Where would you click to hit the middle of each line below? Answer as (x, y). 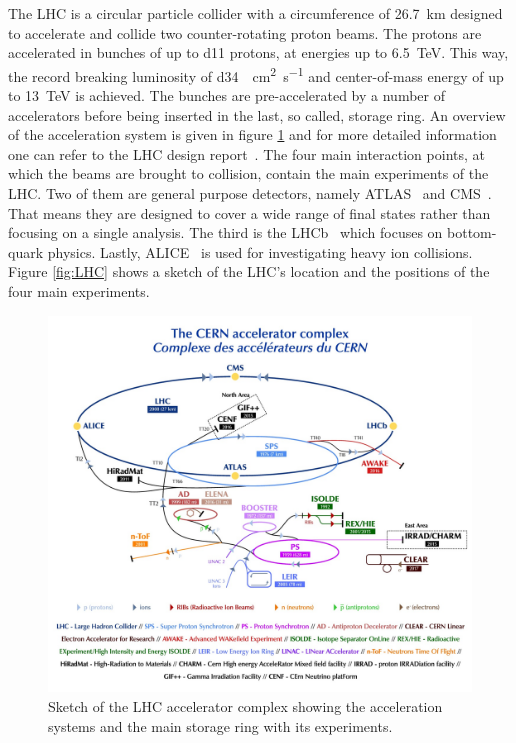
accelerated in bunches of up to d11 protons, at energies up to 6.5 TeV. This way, (258, 52)
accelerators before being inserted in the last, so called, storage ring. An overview (257, 114)
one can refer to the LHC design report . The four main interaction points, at (246, 153)
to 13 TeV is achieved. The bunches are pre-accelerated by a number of (226, 95)
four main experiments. (79, 290)
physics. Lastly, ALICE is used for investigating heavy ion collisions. (260, 251)
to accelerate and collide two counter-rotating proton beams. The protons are (245, 32)
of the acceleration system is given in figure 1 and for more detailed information (252, 134)
